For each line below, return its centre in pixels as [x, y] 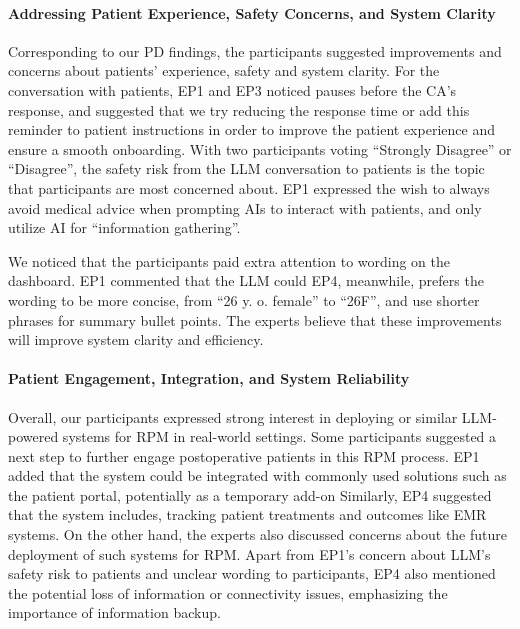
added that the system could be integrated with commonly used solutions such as [257, 475]
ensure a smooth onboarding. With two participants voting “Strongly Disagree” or [260, 148]
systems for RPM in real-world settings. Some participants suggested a [279, 436]
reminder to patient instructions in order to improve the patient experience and [251, 129]
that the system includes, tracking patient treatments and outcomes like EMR [247, 514]
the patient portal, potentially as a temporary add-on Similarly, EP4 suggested [250, 494]
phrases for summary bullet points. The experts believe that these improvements [255, 319]
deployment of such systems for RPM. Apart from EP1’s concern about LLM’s [249, 553]
